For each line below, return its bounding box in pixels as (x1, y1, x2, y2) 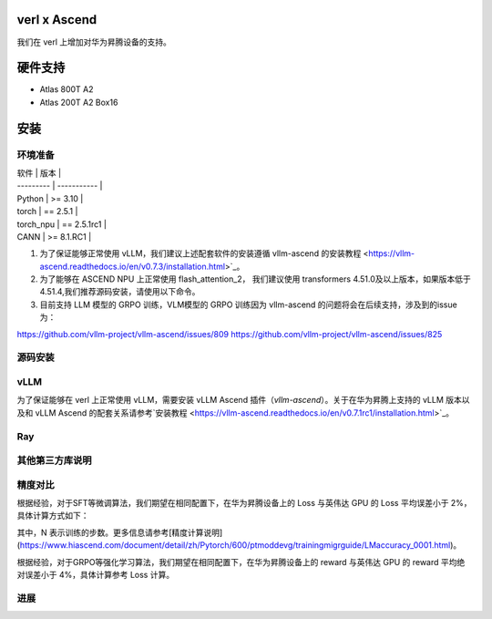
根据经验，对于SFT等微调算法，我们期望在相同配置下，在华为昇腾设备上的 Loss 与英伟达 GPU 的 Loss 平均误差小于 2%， (16, 498, 473, 509)
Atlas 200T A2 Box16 (39, 97, 118, 108)
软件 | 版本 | (16, 167, 62, 178)
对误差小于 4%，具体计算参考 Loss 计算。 (16, 569, 175, 580)
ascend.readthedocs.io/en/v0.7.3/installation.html (39, 261, 226, 272)
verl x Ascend (16, 12, 97, 27)
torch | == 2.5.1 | (16, 206, 78, 217)
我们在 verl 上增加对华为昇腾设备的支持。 (16, 36, 172, 47)
